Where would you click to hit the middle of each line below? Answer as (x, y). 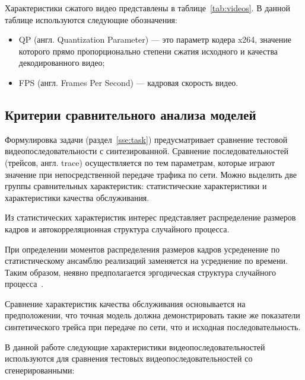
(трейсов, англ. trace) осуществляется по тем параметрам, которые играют (140, 162)
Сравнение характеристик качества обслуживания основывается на (125, 303)
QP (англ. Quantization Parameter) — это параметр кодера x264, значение (155, 39)
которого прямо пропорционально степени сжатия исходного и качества (148, 51)
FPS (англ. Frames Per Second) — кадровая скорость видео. (128, 82)
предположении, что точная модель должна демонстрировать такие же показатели (152, 315)
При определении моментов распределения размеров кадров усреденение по (142, 249)
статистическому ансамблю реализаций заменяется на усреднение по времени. (146, 261)
